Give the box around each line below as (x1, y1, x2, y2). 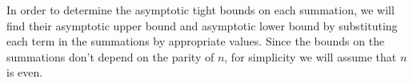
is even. (6, 64, 43, 81)
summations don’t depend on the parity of (6, 48, 215, 65)
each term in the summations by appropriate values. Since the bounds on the (6, 33, 385, 49)
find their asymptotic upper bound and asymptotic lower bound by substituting (6, 17, 398, 34)
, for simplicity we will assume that (224, 48, 397, 65)
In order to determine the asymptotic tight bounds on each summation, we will (6, 2, 395, 18)
